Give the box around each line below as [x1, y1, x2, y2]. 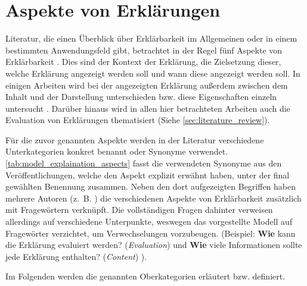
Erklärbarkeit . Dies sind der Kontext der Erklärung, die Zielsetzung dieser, [5, 55, 281, 68]
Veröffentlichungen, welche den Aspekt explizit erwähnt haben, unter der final [5, 168, 290, 181]
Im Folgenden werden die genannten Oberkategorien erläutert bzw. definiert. [5, 270, 286, 282]
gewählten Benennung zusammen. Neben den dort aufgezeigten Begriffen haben [5, 180, 296, 193]
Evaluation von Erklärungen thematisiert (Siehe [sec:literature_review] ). [5, 114, 270, 126]
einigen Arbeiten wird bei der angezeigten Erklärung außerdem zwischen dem [5, 78, 288, 91]
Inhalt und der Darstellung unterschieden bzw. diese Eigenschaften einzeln [5, 90, 277, 103]
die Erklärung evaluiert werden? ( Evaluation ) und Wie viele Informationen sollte [5, 238, 302, 251]
